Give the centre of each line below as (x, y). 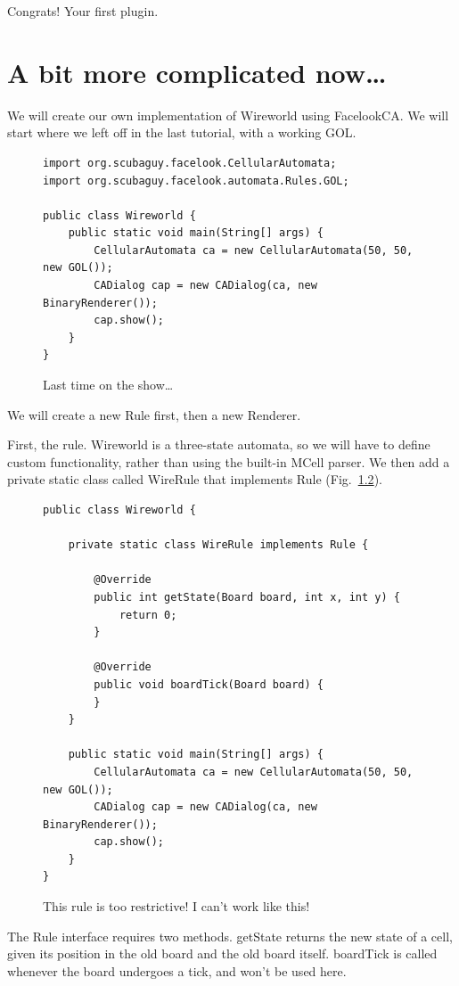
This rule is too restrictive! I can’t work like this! (176, 906)
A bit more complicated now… (197, 72)
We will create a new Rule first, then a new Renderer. (154, 414)
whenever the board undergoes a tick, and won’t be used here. (177, 970)
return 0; (148, 615)
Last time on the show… (108, 385)
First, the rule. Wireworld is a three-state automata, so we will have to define (219, 444)
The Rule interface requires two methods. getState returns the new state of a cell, (230, 936)
